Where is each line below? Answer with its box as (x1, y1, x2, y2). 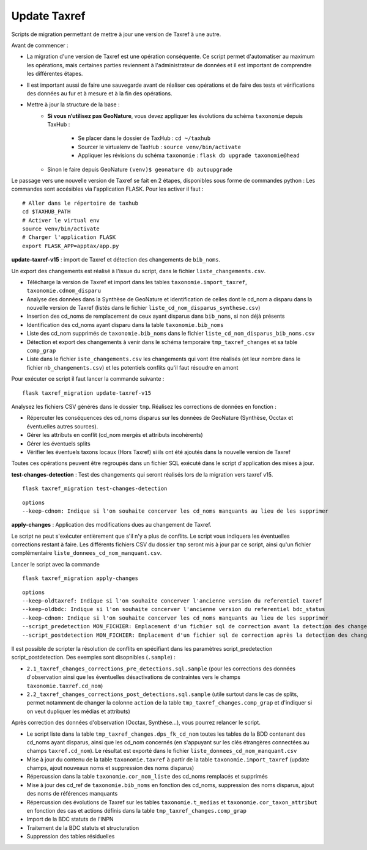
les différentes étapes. (26, 70, 83, 78)
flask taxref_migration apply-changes (22, 575, 139, 582)
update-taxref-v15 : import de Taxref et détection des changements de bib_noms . (11, 256, 220, 263)
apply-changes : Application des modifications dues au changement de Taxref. (11, 521, 212, 529)
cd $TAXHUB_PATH (22, 208, 71, 215)
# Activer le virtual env (22, 217, 100, 224)
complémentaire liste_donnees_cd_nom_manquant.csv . (11, 549, 162, 557)
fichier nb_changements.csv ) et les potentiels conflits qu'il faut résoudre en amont (26, 364, 239, 371)
